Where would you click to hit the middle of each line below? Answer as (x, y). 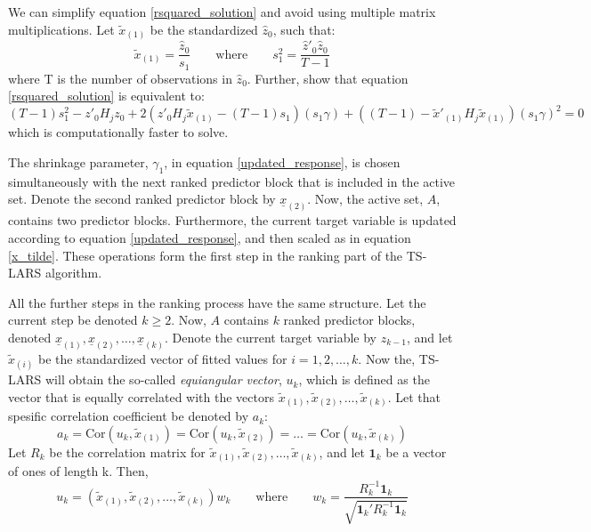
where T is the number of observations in (120, 78)
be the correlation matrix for (127, 451)
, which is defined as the (364, 379)
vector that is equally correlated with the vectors (141, 396)
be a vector (416, 451)
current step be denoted (73, 320)
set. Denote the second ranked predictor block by (142, 199)
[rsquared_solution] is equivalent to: (106, 96)
